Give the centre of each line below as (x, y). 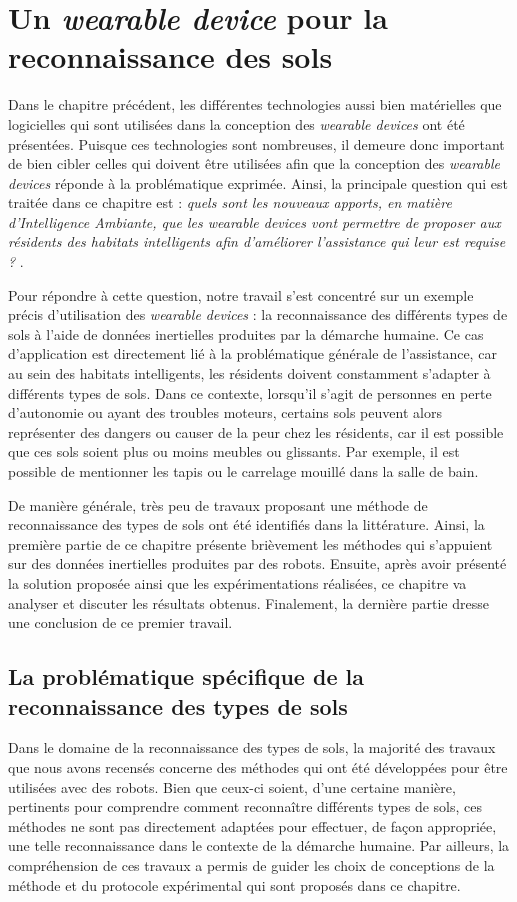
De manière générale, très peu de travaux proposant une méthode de (218, 504)
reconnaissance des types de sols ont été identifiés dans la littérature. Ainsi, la (246, 524)
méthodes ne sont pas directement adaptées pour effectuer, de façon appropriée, (252, 825)
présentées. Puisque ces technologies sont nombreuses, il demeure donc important (256, 143)
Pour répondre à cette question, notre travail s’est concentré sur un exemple (241, 294)
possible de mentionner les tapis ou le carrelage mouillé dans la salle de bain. (243, 471)
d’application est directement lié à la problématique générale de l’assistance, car (252, 353)
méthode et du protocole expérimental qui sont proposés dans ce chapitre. (234, 884)
